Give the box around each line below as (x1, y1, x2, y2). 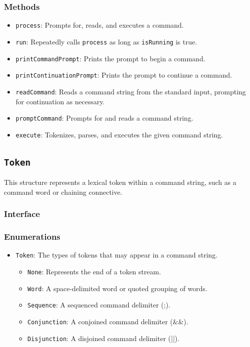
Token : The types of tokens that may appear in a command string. (15, 250, 218, 260)
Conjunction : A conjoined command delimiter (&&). (27, 316, 189, 327)
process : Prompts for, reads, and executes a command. (15, 20, 184, 30)
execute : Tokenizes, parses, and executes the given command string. (15, 129, 223, 139)
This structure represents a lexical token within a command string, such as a (4, 177, 237, 187)
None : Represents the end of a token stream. (27, 266, 161, 277)
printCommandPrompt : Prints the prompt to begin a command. (15, 53, 205, 63)
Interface (4, 208, 40, 220)
